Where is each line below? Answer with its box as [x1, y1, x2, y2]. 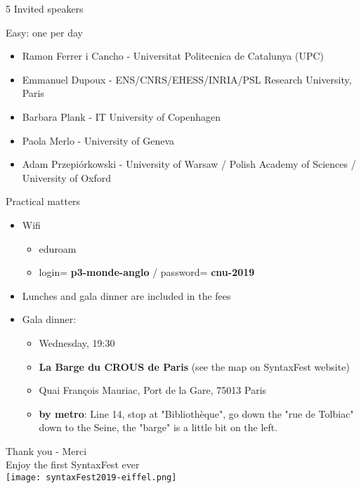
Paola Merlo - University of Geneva [22, 133, 175, 147]
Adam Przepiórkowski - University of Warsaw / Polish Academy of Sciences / [22, 157, 356, 171]
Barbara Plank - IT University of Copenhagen [22, 109, 221, 124]
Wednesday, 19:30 [39, 335, 115, 350]
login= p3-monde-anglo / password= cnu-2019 [39, 265, 255, 279]
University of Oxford [22, 170, 111, 185]
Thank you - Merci [6, 443, 87, 458]
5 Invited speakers [6, 1, 84, 15]
